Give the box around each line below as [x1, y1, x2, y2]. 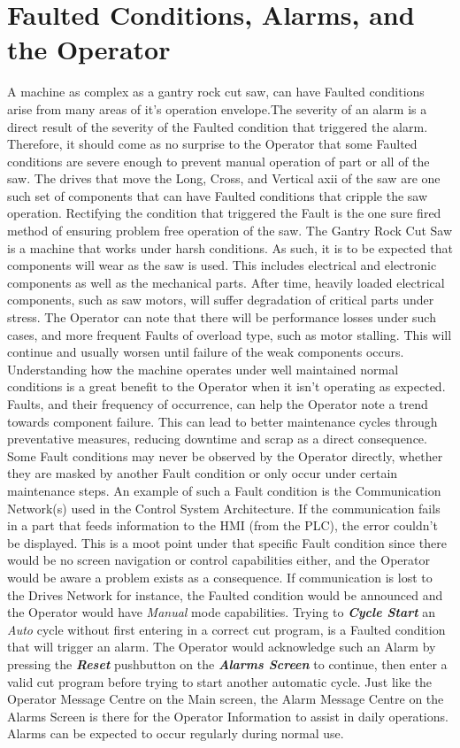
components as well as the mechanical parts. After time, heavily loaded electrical [7, 273, 445, 291]
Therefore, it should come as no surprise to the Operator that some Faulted [7, 135, 418, 153]
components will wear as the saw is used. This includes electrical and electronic [7, 256, 437, 274]
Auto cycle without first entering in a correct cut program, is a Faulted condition [7, 620, 446, 638]
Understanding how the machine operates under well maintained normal [7, 359, 399, 378]
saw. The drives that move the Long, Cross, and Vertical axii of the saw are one [7, 169, 441, 188]
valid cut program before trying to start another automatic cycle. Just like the [7, 672, 433, 690]
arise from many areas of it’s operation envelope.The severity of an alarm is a [7, 99, 427, 118]
